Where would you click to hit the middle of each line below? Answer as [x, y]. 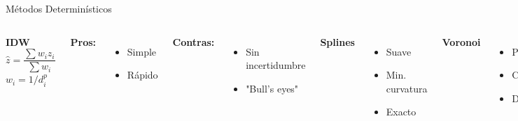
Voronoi [461, 41]
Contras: [194, 41]
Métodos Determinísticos [59, 8]
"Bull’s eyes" [272, 88]
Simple [142, 51]
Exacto [401, 112]
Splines [337, 41]
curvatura [407, 88]
